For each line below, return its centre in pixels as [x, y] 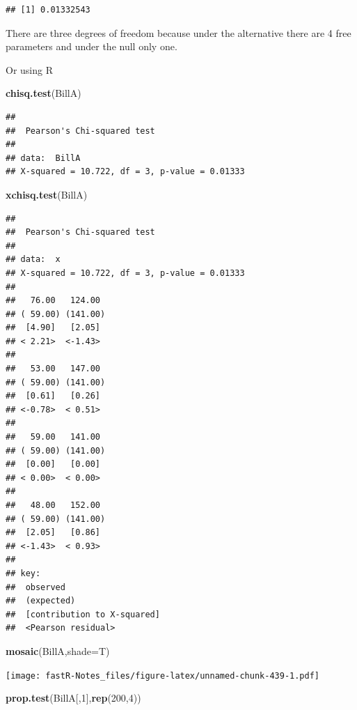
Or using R [29, 69]
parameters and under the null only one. [92, 46]
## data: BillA [43, 158]
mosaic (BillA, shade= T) [58, 650]
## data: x [33, 260]
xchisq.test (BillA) [47, 194]
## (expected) [41, 601]
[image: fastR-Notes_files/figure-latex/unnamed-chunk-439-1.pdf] [163, 676]
